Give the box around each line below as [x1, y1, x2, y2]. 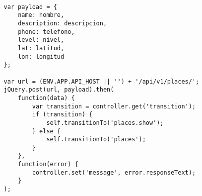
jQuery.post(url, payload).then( [3, 86, 114, 94]
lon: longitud [18, 53, 65, 60]
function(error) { [18, 161, 78, 168]
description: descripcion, [18, 19, 107, 27]
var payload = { [3, 3, 57, 10]
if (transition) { [32, 111, 93, 118]
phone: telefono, [18, 28, 75, 35]
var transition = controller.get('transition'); [32, 102, 196, 110]
